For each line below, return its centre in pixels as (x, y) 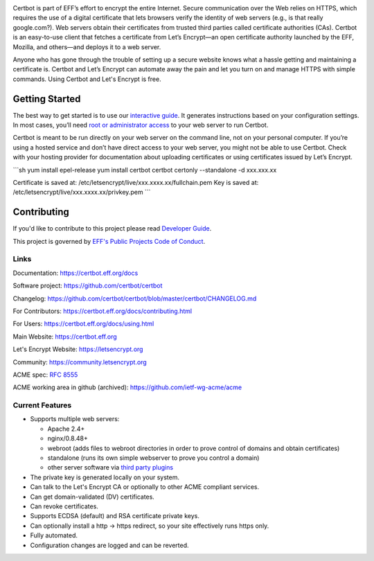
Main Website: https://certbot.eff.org (65, 337)
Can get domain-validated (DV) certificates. (92, 497)
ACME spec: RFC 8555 (45, 375)
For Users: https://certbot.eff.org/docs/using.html (83, 324)
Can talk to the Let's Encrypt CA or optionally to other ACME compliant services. (145, 487)
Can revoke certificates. (64, 506)
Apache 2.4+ (66, 429)
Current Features (42, 405)
